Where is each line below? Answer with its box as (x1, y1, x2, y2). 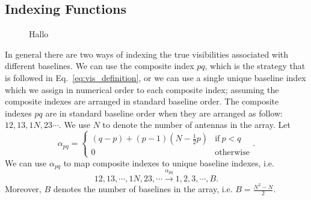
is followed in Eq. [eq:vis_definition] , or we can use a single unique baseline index (5, 71, 306, 83)
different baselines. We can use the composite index (5, 59, 194, 72)
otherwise (215, 148, 250, 157)
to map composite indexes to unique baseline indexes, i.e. (63, 156, 274, 169)
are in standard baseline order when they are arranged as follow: (45, 106, 283, 119)
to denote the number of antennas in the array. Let (102, 118, 291, 131)
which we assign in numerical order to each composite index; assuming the (5, 83, 279, 95)
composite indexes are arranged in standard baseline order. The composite (5, 95, 279, 108)
